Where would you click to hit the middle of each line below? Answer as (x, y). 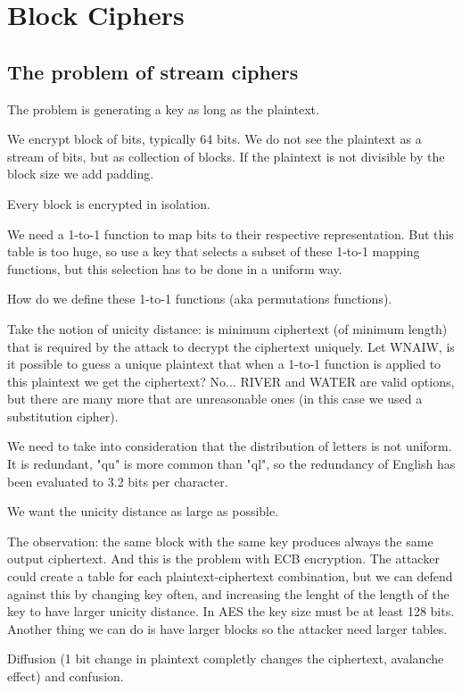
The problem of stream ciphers (153, 71)
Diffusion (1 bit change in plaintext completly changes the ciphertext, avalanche (226, 659)
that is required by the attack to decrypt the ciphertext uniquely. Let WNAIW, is (231, 346)
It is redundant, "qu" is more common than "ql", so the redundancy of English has (231, 464)
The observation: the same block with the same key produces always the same (220, 541)
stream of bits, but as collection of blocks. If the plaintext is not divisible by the (226, 156)
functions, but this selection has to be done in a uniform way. (175, 268)
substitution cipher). (63, 416)
